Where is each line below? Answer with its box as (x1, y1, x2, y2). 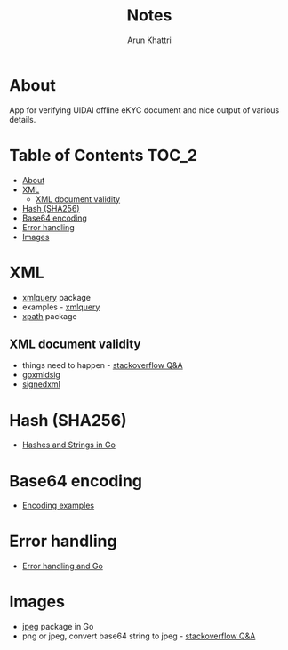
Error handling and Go (21, 561, 104, 572)
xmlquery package (21, 292, 92, 302)
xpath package (21, 310, 77, 321)
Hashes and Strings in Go (21, 439, 116, 450)
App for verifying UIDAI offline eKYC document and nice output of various (9, 104, 280, 116)
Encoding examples (21, 500, 95, 511)
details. (9, 114, 36, 124)
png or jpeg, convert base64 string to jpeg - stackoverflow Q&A (21, 630, 256, 641)
